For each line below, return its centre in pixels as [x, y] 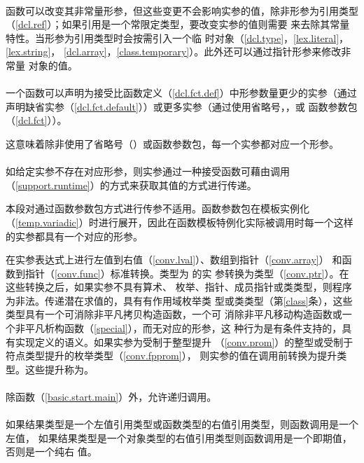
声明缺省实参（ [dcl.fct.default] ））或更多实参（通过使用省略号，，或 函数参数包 [182, 106]
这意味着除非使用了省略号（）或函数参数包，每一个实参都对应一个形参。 [172, 143]
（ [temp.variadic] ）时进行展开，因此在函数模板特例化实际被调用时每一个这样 [180, 222]
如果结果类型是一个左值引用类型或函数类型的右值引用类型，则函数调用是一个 [182, 424]
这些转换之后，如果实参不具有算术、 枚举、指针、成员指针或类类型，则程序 [179, 287]
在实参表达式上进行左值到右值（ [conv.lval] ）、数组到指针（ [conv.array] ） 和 [174, 260]
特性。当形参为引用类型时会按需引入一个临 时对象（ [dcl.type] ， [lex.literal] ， [177, 37]
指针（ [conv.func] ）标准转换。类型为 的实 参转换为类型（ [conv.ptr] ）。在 [187, 273]
